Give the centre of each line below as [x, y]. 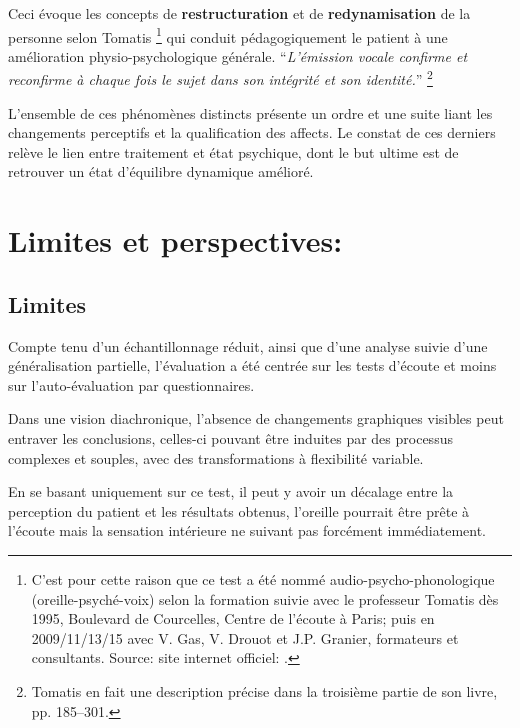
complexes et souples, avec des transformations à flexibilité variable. [216, 457]
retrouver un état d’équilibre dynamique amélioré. [161, 171]
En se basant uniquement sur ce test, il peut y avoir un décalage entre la [231, 491]
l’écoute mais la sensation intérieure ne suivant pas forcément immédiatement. [247, 530]
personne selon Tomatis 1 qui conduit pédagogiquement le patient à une [228, 35]
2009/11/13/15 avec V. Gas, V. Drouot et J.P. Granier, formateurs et [245, 637]
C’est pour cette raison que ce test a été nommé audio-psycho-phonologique [263, 578]
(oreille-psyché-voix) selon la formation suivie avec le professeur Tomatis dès [265, 598]
